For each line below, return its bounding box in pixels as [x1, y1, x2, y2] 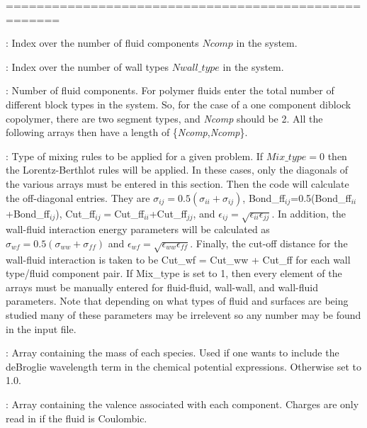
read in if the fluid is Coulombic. [6, 410, 147, 425]
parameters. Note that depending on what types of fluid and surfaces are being [6, 293, 349, 308]
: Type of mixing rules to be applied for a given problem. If [6, 148, 264, 163]
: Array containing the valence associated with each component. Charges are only [6, 397, 359, 411]
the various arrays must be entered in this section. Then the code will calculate [6, 176, 349, 191]
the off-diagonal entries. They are [6, 190, 150, 205]
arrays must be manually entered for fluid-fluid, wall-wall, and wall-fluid [6, 279, 318, 294]
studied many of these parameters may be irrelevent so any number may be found [6, 308, 361, 322]
